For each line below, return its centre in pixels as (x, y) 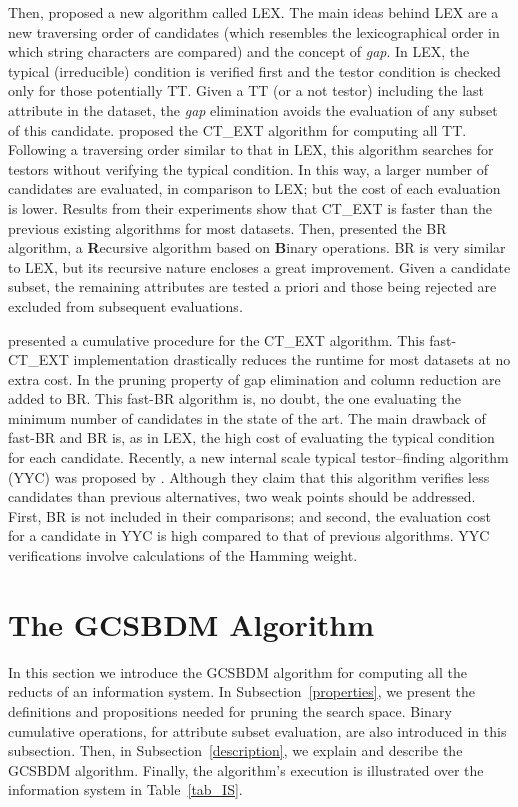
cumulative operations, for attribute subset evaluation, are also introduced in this (257, 730)
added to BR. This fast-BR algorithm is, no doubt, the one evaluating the (234, 398)
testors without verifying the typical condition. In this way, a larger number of (248, 168)
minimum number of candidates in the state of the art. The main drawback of (247, 417)
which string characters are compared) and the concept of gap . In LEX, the (239, 51)
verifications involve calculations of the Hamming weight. (183, 555)
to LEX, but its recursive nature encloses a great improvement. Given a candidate (259, 266)
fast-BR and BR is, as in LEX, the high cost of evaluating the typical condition (251, 437)
